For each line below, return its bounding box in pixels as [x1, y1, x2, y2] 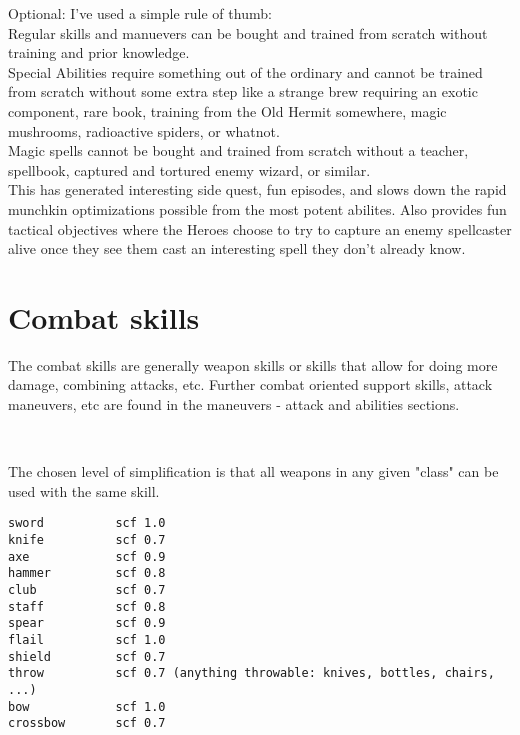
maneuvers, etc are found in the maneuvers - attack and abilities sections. [8, 394, 460, 415]
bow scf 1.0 [8, 699, 166, 714]
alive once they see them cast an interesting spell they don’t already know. [8, 238, 466, 259]
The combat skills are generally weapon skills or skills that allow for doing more [8, 354, 498, 375]
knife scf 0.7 [8, 533, 166, 548]
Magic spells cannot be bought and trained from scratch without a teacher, [8, 140, 469, 161]
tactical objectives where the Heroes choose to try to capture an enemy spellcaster [8, 218, 512, 239]
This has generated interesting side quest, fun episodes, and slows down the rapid [8, 179, 507, 200]
